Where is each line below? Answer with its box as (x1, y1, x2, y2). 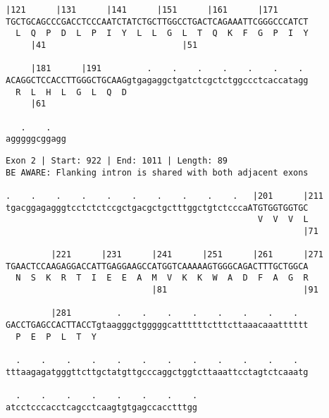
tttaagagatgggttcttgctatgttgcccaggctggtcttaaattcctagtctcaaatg (6, 367, 309, 377)
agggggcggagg (6, 134, 66, 145)
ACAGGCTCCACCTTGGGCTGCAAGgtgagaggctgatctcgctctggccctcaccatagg (6, 75, 309, 85)
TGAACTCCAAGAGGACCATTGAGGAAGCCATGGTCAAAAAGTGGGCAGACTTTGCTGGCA (6, 261, 309, 271)
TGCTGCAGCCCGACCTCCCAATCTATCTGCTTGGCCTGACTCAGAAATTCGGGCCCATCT (6, 16, 309, 27)
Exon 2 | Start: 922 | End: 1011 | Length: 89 (6, 155, 228, 166)
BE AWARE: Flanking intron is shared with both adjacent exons (6, 167, 309, 178)
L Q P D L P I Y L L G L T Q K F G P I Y (15, 28, 309, 39)
